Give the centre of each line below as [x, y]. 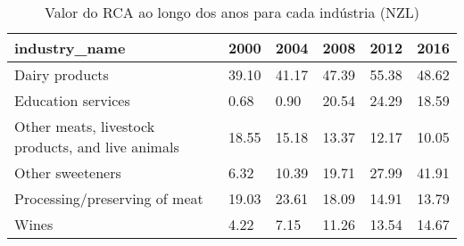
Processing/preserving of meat [109, 198]
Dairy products [62, 74]
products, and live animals [97, 147]
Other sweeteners [68, 172]
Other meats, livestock [85, 126]
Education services [72, 100]
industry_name [70, 48]
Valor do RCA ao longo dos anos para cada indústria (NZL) [232, 12]
